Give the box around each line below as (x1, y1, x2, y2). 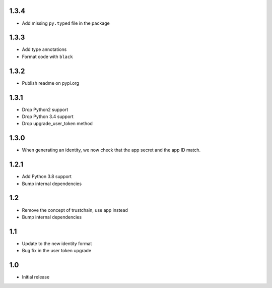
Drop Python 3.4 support (22, 113, 74, 120)
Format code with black (22, 53, 73, 60)
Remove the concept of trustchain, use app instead (22, 207, 128, 213)
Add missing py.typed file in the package (22, 20, 110, 26)
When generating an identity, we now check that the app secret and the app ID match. (22, 147, 201, 153)
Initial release (22, 274, 50, 280)
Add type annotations (22, 46, 67, 52)
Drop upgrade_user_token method (22, 121, 93, 127)
